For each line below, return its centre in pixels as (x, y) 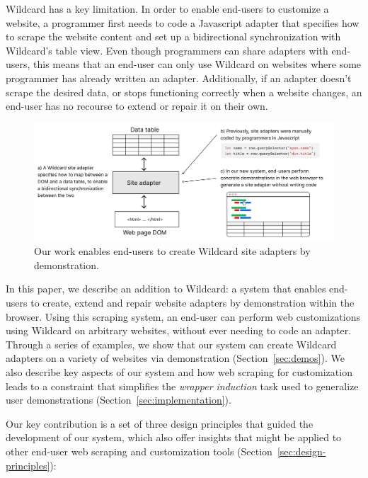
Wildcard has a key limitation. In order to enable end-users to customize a (167, 8)
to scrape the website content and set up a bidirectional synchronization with (173, 36)
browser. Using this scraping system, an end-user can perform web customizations (183, 316)
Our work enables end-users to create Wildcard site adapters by (172, 251)
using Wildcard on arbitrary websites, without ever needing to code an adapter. (179, 330)
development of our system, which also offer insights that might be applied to (174, 437)
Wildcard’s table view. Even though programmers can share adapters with (167, 50)
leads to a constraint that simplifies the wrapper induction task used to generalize (182, 386)
